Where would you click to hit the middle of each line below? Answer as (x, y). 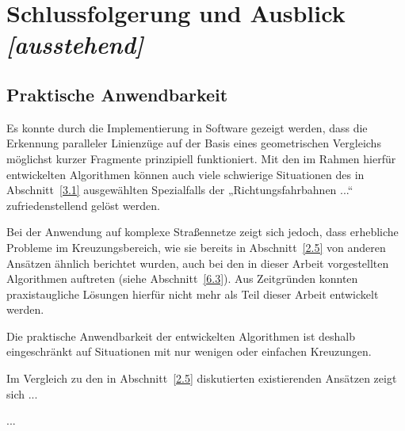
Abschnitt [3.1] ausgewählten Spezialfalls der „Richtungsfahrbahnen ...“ (180, 190)
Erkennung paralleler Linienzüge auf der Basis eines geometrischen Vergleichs (194, 143)
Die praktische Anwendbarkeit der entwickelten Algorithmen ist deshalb (181, 336)
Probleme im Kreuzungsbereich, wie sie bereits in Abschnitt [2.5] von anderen (196, 247)
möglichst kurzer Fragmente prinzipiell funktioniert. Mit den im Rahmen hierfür (201, 158)
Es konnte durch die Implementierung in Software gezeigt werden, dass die (187, 127)
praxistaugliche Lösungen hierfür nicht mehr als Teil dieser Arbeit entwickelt (193, 294)
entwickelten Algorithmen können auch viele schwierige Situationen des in (185, 174)
